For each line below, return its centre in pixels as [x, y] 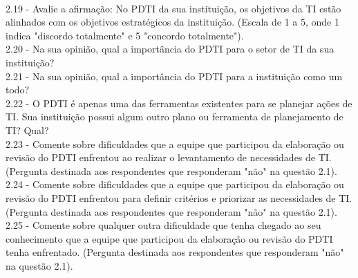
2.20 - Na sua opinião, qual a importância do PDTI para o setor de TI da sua [170, 49]
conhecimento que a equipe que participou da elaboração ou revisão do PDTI [169, 238]
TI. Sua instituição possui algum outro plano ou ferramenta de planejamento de [175, 117]
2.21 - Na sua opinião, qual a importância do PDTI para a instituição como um [174, 76]
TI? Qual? [27, 130]
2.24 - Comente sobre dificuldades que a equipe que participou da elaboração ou [175, 184]
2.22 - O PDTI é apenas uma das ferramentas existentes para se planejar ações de [179, 103]
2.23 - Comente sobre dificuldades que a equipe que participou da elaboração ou [175, 143]
